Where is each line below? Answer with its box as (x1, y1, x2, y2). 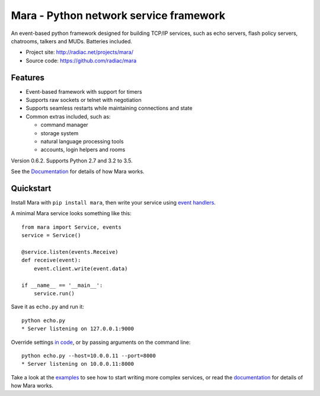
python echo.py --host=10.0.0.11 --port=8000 (21, 352, 156, 359)
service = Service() (21, 232, 81, 239)
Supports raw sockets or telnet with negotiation (25, 97, 142, 104)
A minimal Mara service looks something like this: (11, 210, 132, 217)
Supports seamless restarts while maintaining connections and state (25, 104, 193, 112)
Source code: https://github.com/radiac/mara (25, 57, 137, 64)
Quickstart (11, 183, 52, 193)
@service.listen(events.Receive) (21, 249, 119, 255)
